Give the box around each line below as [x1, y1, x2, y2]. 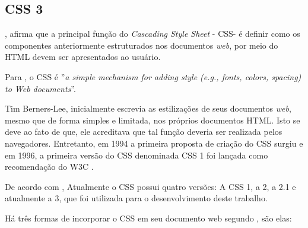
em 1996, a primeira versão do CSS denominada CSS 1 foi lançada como [5, 148, 268, 161]
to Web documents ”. [5, 82, 76, 94]
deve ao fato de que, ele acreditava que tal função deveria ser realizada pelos [5, 125, 282, 138]
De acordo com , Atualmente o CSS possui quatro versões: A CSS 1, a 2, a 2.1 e [5, 180, 296, 192]
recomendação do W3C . [5, 160, 94, 173]
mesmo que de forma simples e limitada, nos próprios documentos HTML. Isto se [5, 113, 300, 126]
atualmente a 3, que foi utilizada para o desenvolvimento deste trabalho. [5, 192, 268, 204]
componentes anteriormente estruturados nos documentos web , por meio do [5, 39, 278, 51]
